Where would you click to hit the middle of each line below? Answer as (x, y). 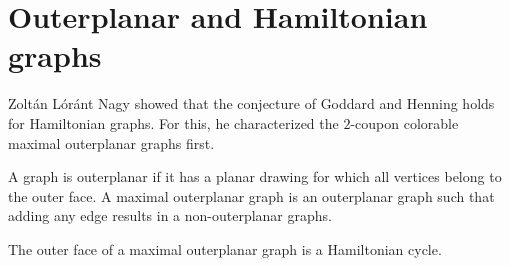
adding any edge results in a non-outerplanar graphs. (170, 215)
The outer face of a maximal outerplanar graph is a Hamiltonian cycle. (225, 248)
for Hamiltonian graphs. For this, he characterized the (173, 122)
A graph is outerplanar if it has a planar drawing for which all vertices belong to (255, 176)
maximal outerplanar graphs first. (111, 142)
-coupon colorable (404, 122)
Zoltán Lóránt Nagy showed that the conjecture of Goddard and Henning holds (251, 103)
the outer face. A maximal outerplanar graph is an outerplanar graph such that (251, 195)
